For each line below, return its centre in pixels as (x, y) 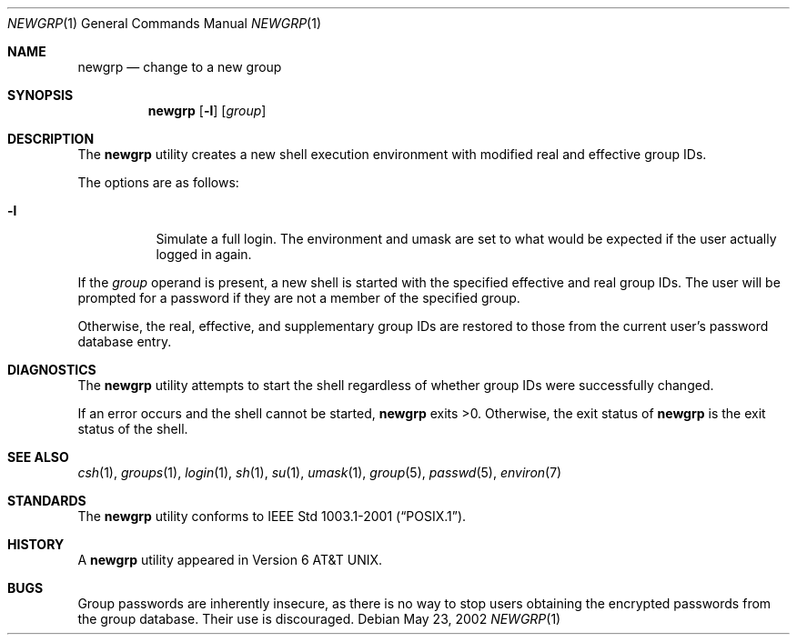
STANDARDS (47, 501)
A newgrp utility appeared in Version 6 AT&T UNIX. (230, 560)
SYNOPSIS (40, 95)
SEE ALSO (38, 457)
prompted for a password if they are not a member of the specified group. (299, 298)
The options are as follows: (158, 182)
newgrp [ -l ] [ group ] (207, 110)
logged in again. (204, 254)
